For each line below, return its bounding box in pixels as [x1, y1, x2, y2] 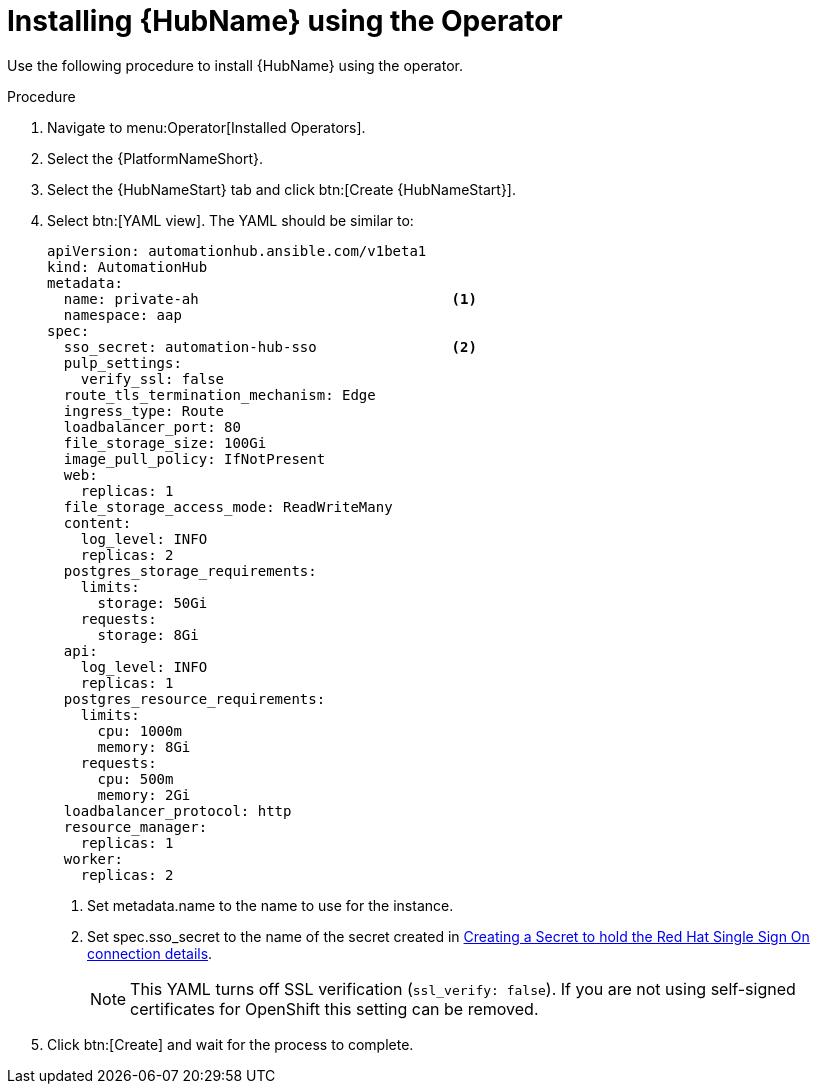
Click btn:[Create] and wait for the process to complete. [47, 1035, 414, 1053]
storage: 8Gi [97, 626, 199, 643]
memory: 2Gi [97, 786, 191, 803]
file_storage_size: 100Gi [63, 434, 267, 451]
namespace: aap [63, 306, 182, 323]
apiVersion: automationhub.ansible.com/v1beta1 [47, 242, 427, 259]
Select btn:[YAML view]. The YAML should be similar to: [47, 211, 414, 229]
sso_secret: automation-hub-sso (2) [63, 338, 477, 355]
